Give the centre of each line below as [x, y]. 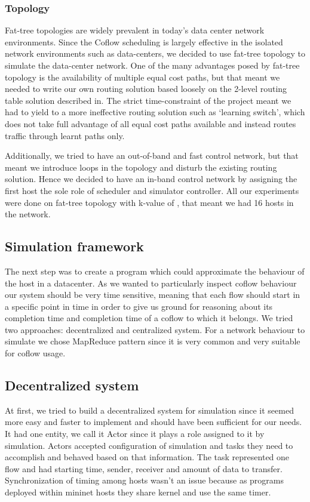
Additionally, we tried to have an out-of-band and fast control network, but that [152, 155]
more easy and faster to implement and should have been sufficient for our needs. [154, 422]
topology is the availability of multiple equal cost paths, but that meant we [142, 77]
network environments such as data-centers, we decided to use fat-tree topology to [155, 53]
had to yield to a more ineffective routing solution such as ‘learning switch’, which [155, 112]
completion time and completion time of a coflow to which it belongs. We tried [149, 318]
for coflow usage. [35, 353]
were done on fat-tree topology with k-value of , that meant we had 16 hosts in [149, 202]
